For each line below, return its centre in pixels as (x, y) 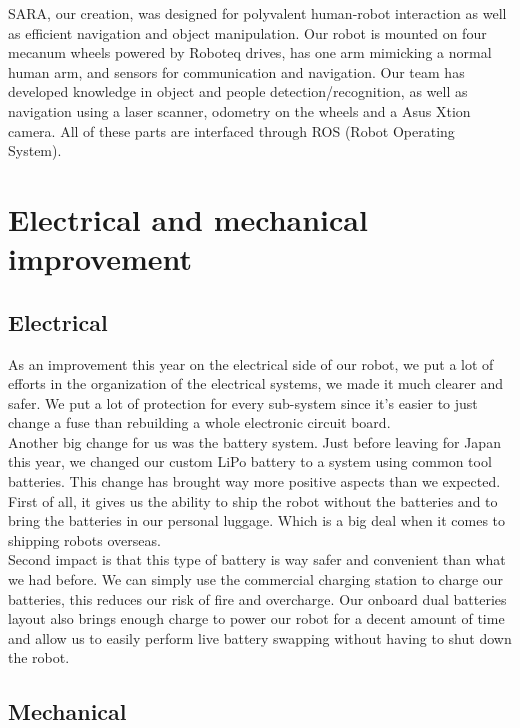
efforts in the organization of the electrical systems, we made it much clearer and (256, 383)
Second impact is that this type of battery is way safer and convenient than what (257, 559)
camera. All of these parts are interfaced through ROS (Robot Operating (231, 130)
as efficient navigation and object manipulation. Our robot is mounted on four (247, 32)
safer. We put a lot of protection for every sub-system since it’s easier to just (243, 402)
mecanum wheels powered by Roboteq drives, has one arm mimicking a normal (250, 52)
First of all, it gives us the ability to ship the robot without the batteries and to (253, 500)
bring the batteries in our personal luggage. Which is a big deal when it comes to (257, 520)
